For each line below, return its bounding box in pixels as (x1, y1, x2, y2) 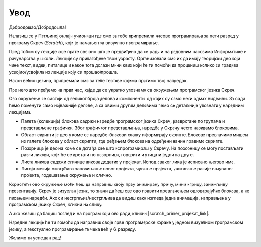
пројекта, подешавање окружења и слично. (21, 172, 112, 178)
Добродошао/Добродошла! (9, 24, 66, 30)
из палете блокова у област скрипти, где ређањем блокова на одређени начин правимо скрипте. (21, 139, 224, 144)
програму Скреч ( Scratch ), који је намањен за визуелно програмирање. (9, 40, 159, 46)
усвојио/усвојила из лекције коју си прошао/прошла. (9, 69, 118, 75)
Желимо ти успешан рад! (9, 235, 61, 241)
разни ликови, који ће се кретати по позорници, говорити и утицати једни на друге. (21, 152, 194, 158)
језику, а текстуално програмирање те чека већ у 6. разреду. (9, 226, 136, 232)
